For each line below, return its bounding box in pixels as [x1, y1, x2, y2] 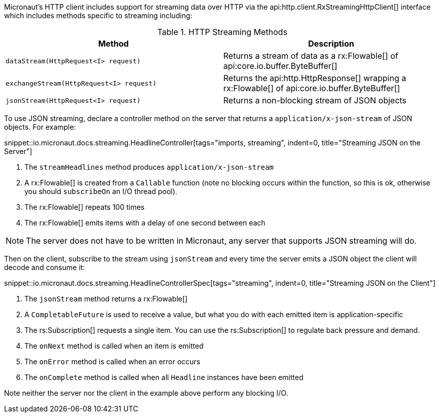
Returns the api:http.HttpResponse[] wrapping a [223, 73, 407, 83]
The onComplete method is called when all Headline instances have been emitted [24, 373, 303, 382]
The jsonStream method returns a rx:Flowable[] [24, 294, 188, 303]
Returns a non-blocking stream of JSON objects [223, 95, 407, 105]
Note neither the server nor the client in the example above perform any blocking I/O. [4, 389, 288, 397]
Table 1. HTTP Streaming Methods [157, 27, 288, 37]
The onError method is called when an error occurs [24, 357, 200, 366]
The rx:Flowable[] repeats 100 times [24, 203, 145, 211]
